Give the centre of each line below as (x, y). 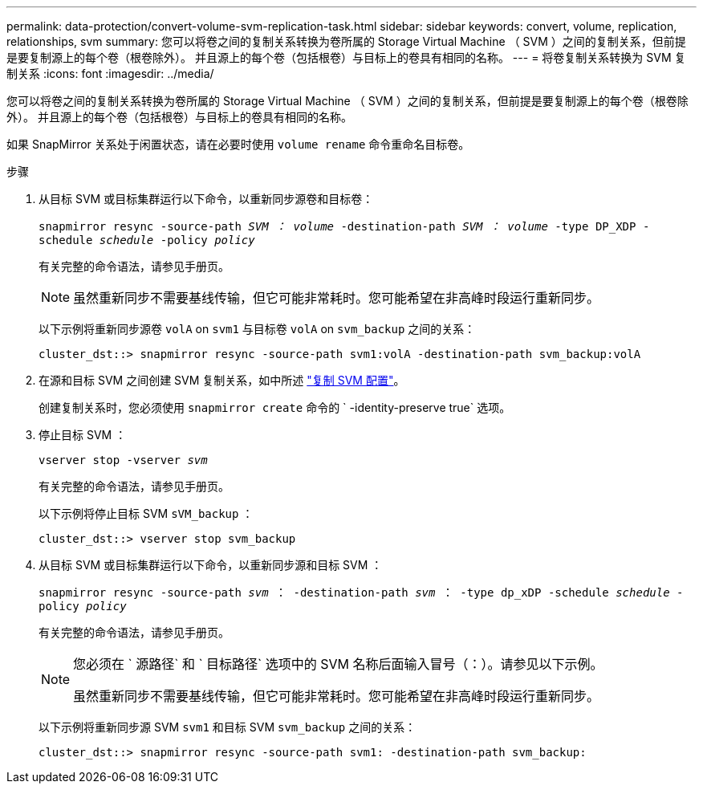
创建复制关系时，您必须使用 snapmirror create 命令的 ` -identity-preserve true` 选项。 (275, 407)
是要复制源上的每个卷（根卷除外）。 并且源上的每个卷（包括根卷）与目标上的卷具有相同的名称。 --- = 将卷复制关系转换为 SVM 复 (346, 57)
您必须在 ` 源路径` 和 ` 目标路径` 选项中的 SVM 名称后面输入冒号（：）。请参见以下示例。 (338, 664)
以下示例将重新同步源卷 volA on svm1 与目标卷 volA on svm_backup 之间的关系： (257, 329)
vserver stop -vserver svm (123, 460)
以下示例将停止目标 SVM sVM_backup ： (146, 513)
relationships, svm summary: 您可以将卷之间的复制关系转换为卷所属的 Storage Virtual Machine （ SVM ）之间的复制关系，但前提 (346, 41)
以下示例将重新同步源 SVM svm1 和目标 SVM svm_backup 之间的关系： (228, 727)
